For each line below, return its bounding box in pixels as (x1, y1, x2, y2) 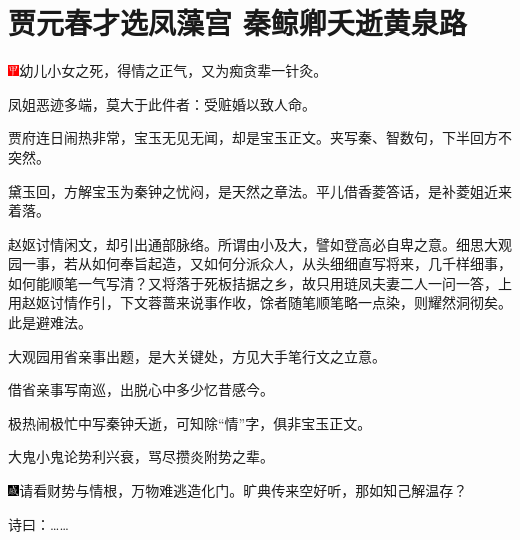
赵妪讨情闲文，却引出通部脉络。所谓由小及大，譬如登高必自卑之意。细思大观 (8, 233, 512, 254)
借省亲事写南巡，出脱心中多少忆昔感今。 (8, 379, 274, 400)
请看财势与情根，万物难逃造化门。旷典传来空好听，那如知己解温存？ (19, 480, 468, 501)
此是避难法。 (8, 312, 92, 333)
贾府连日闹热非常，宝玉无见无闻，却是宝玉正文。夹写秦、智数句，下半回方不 (8, 127, 512, 148)
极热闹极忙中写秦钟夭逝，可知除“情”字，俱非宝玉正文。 (8, 412, 372, 433)
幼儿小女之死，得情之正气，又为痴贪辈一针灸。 (19, 60, 328, 81)
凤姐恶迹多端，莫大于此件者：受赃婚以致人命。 (8, 93, 316, 114)
